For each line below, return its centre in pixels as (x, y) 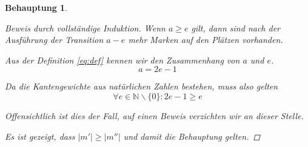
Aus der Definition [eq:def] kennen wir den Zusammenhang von (122, 60)
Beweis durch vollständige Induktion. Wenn (85, 28)
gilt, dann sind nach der (236, 28)
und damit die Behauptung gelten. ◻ (192, 136)
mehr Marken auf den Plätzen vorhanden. (206, 40)
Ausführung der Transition (54, 40)
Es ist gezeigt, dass (40, 136)
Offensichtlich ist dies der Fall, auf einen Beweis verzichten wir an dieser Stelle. (154, 115)
